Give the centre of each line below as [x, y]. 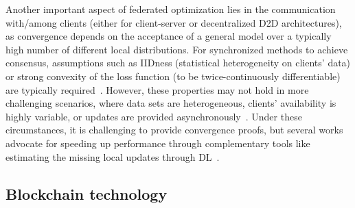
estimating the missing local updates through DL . [113, 156]
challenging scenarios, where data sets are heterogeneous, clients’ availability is [171, 103]
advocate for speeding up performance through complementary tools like [158, 143]
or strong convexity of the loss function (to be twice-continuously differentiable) [173, 76]
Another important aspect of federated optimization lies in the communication [171, 9]
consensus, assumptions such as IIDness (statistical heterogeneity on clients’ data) [178, 63]
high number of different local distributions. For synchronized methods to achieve [177, 49]
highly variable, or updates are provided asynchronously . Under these [154, 116]
